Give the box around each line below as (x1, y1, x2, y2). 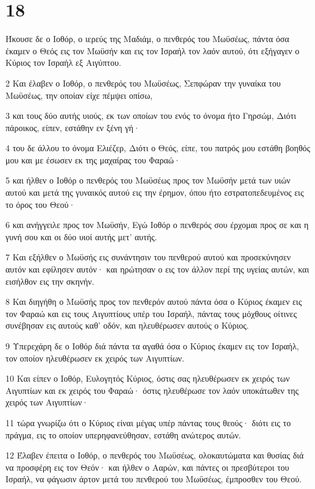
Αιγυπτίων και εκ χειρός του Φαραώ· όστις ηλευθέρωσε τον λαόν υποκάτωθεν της (5, 384, 299, 396)
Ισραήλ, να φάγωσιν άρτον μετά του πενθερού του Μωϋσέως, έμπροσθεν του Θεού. (5, 473, 302, 485)
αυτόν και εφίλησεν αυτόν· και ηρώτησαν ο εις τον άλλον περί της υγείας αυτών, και (5, 263, 310, 276)
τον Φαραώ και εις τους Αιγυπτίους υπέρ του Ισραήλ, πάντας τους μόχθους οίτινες (5, 307, 297, 319)
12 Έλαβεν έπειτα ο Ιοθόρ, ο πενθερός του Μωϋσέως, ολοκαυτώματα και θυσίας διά (5, 449, 304, 462)
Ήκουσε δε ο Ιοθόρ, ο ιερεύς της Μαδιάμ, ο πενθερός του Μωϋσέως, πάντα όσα (5, 32, 289, 45)
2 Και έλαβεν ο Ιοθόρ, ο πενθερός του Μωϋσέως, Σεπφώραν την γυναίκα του (5, 76, 281, 89)
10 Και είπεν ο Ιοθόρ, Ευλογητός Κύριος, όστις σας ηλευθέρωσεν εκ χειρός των (5, 372, 290, 385)
